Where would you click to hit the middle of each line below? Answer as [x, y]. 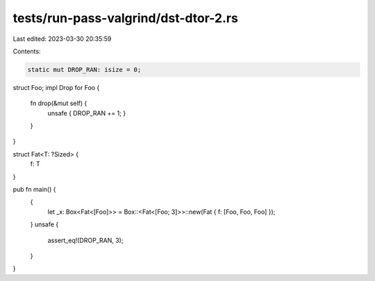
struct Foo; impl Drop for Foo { [56, 87]
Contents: [27, 51]
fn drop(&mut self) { [59, 103]
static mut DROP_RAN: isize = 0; [84, 70]
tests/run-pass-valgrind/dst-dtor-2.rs [126, 18]
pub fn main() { [34, 190]
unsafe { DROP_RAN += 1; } [87, 113]
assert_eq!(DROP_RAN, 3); [85, 240]
